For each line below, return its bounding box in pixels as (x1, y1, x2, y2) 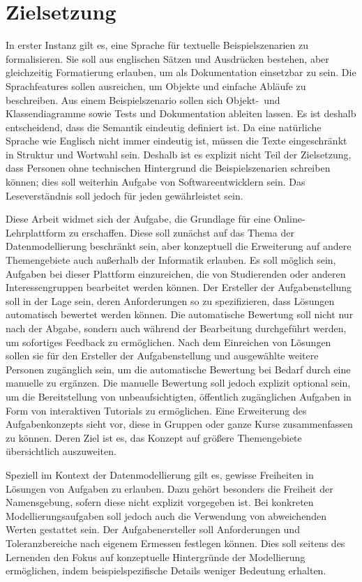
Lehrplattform (6, 225, 66, 239)
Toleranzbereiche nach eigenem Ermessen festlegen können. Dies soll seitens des (6, 535, 345, 550)
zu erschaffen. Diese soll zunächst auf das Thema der (68, 225, 294, 239)
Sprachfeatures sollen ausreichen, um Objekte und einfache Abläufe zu (6, 78, 306, 93)
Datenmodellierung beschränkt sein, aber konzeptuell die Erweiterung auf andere (6, 239, 352, 253)
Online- (273, 211, 306, 226)
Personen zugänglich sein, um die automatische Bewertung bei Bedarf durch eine (6, 361, 351, 376)
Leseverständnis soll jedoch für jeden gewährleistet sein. (6, 188, 243, 202)
